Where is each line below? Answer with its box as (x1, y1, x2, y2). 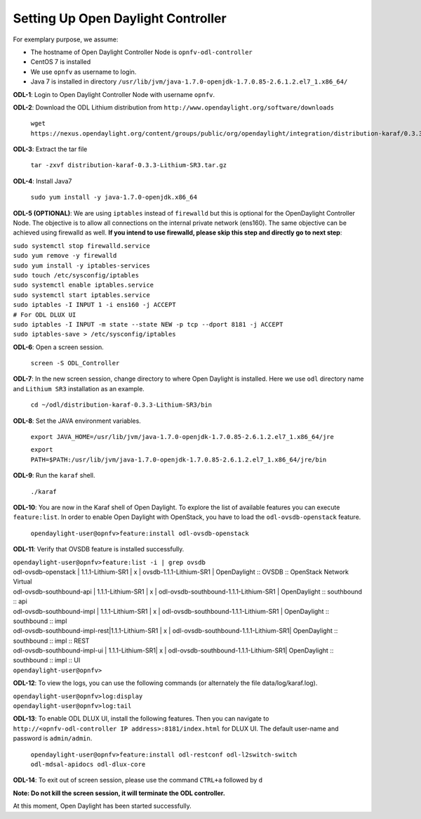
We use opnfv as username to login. (30, 67, 137, 76)
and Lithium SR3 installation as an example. (13, 384, 145, 393)
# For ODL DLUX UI (13, 310, 76, 319)
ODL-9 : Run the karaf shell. (13, 471, 95, 480)
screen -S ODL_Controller (30, 359, 120, 367)
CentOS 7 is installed (30, 58, 91, 66)
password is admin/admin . (13, 734, 93, 742)
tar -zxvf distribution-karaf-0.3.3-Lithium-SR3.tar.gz (30, 162, 227, 169)
